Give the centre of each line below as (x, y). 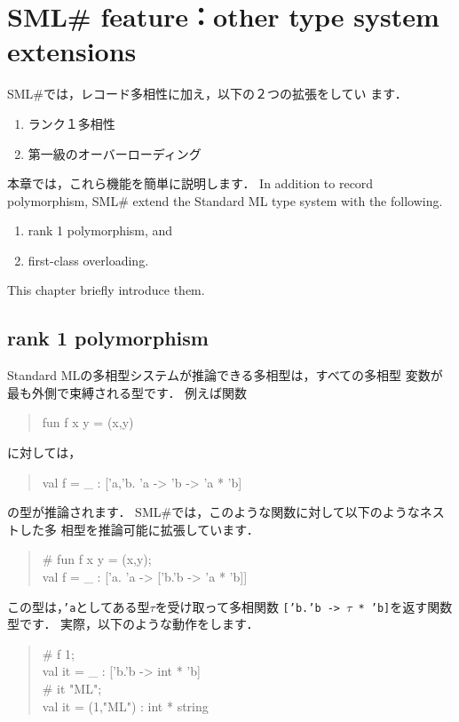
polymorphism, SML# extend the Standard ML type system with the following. (225, 200)
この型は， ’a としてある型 (79, 606)
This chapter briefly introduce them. (106, 290)
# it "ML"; (72, 689)
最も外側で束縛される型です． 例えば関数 (127, 392)
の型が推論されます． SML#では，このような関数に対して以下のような (214, 512)
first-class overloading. (88, 260)
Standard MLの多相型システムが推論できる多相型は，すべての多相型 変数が (225, 375)
